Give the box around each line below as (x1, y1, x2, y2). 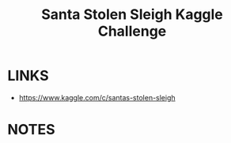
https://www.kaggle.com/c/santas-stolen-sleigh (18, 92, 176, 102)
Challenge (97, 22, 167, 40)
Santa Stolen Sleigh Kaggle (41, 6, 223, 24)
